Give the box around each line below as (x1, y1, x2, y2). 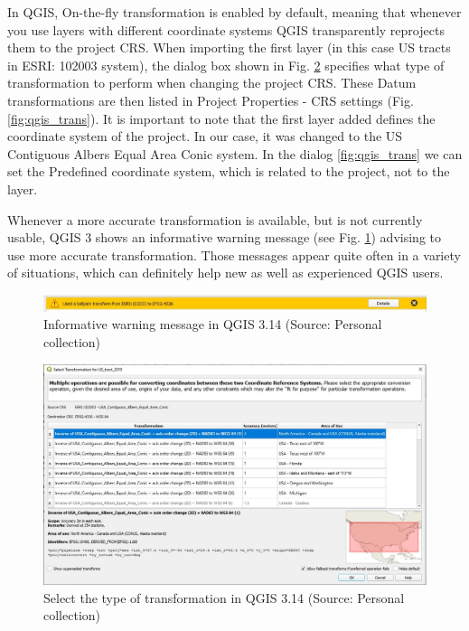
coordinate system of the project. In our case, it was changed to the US (7, 127, 403, 146)
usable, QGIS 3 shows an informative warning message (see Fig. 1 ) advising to (7, 228, 441, 247)
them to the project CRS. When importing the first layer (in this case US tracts (7, 38, 451, 57)
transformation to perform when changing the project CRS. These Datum (7, 73, 417, 92)
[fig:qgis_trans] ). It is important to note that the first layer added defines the (7, 108, 436, 127)
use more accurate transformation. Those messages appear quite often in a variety (7, 245, 461, 264)
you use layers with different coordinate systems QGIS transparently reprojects (7, 20, 445, 39)
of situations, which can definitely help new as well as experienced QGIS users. (7, 263, 444, 282)
